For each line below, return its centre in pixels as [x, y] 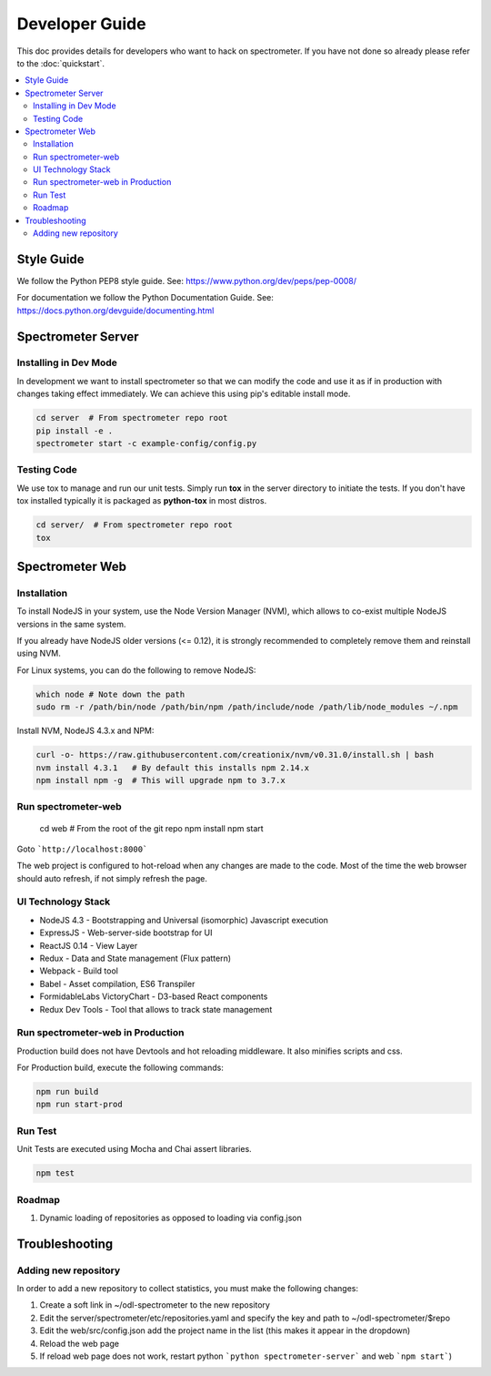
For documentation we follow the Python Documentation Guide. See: [145, 298]
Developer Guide [81, 24]
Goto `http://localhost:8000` [82, 849]
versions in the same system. [71, 624]
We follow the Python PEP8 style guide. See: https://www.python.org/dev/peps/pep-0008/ [187, 280]
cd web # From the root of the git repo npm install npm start [151, 828]
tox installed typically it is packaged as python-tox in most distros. [142, 501]
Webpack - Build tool [79, 971]
